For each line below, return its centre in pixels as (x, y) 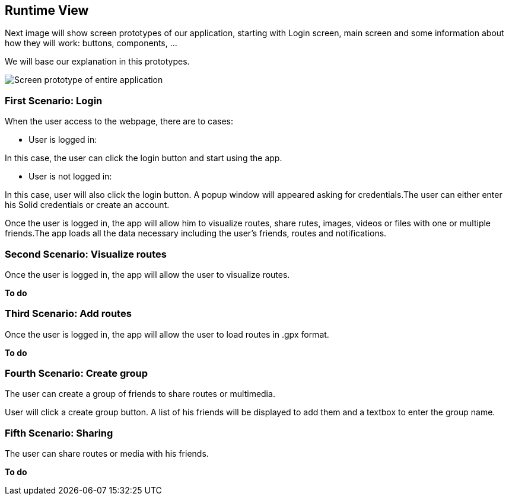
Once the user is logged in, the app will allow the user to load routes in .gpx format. (167, 334)
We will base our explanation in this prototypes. (97, 62)
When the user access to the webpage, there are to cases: (119, 121)
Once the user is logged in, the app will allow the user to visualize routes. (147, 274)
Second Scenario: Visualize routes (86, 254)
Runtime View (47, 10)
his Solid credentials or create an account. (87, 205)
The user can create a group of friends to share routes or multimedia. (140, 394)
